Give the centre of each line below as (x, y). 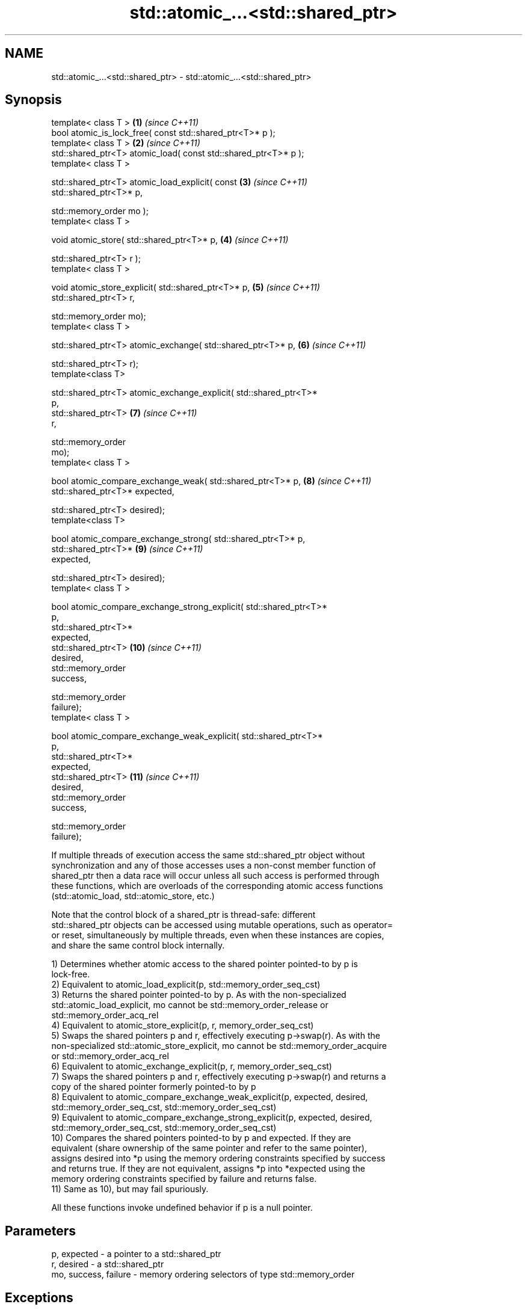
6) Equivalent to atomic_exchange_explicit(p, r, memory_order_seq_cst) (192, 1066)
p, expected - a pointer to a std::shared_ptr (136, 1254)
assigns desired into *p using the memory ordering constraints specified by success (218, 1158)
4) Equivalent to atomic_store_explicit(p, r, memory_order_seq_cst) (183, 1026)
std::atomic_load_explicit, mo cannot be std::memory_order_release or (190, 1005)
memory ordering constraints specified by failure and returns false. (184, 1179)
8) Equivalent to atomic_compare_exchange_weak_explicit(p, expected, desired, (210, 1097)
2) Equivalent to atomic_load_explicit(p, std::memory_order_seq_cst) (186, 985)
